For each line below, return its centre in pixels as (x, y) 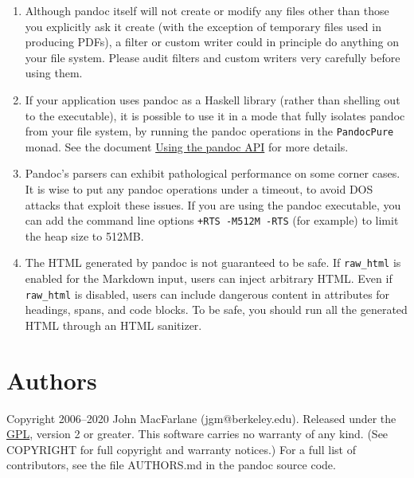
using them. (54, 73)
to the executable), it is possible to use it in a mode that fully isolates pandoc (215, 115)
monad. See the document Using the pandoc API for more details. (187, 146)
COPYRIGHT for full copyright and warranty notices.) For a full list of (181, 449)
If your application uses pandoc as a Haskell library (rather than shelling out (213, 99)
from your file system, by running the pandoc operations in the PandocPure (209, 131)
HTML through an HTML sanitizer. (113, 325)
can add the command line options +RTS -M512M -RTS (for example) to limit (212, 220)
